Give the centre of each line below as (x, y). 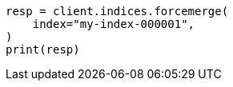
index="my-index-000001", (114, 24)
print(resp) (43, 49)
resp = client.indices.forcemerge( (117, 11)
